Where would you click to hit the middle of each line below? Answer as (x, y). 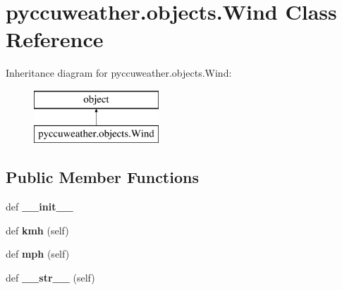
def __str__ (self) (50, 278)
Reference (55, 39)
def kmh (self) (37, 230)
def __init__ (39, 207)
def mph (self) (38, 254)
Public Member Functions (102, 177)
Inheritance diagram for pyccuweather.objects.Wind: (119, 73)
